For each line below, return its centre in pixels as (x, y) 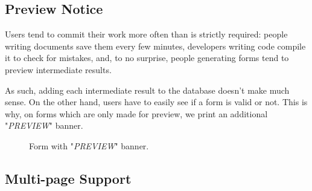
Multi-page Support (68, 178)
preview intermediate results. (58, 69)
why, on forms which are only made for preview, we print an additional (136, 113)
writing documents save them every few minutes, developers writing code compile (155, 46)
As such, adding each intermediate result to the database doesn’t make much (147, 90)
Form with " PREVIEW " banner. (89, 145)
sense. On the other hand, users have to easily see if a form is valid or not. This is (156, 102)
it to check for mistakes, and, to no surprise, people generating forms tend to (147, 58)
